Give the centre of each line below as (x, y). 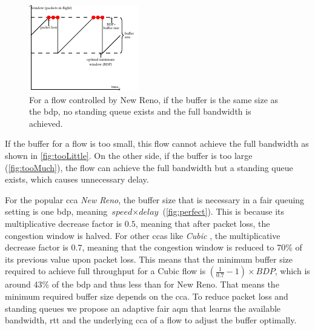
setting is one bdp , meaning (56, 211)
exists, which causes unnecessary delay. (77, 179)
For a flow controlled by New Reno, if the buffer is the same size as (154, 99)
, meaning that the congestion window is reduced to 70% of (192, 247)
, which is (292, 271)
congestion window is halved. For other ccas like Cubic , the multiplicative (143, 235)
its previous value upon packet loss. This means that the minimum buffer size (149, 259)
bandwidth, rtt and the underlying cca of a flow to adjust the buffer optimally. (151, 320)
